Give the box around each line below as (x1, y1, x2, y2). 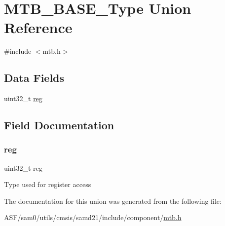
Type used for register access (4, 179, 91, 189)
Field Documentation (4, 117, 114, 133)
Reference (4, 17, 73, 38)
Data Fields (4, 70, 65, 85)
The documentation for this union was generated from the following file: (4, 195, 222, 206)
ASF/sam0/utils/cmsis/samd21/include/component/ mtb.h (4, 212, 182, 223)
